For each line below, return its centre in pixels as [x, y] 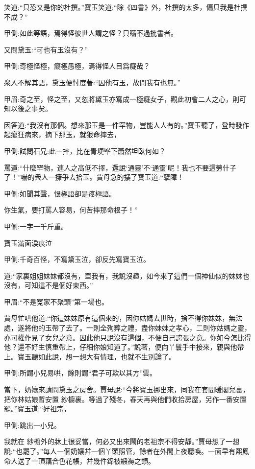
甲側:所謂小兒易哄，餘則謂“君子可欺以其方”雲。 [80, 373]
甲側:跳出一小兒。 [32, 425]
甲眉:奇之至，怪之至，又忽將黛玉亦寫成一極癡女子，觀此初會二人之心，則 [122, 99]
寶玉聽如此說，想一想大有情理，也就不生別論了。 [96, 356]
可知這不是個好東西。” [59, 285]
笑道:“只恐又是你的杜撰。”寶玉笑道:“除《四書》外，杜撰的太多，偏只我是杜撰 [126, 7]
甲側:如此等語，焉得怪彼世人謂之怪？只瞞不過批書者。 [91, 33]
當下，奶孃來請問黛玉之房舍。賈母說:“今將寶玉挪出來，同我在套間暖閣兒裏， [127, 389]
